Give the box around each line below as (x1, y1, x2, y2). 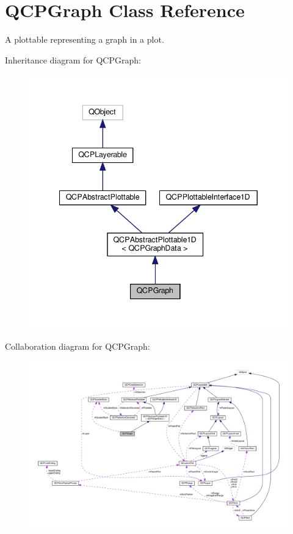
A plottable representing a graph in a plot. (5, 33, 164, 46)
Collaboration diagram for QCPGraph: (5, 340, 150, 353)
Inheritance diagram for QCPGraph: (5, 53, 141, 66)
